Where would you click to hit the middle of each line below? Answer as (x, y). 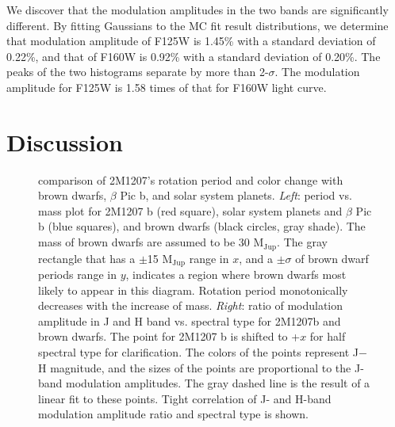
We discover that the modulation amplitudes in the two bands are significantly (197, 10)
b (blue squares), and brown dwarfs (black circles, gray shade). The (202, 226)
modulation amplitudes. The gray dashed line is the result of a (218, 383)
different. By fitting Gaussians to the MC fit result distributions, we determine (197, 25)
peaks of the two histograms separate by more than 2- (138, 72)
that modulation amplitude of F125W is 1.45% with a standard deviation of (191, 41)
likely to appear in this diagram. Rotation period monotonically (193, 290)
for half (328, 336)
